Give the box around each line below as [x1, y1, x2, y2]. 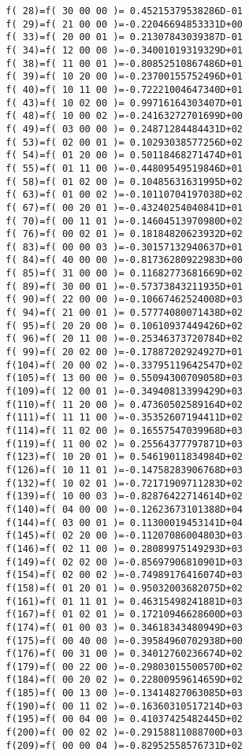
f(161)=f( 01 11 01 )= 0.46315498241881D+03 [6, 595, 243, 607]
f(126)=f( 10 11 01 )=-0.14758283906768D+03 [6, 464, 243, 476]
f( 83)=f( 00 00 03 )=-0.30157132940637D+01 [6, 241, 243, 253]
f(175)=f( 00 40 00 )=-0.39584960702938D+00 [6, 635, 243, 647]
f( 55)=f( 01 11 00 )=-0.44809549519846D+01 [6, 162, 243, 174]
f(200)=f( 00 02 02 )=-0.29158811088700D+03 [6, 727, 243, 739]
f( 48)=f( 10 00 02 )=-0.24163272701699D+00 [6, 110, 243, 122]
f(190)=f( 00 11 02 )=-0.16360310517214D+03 [6, 700, 243, 712]
